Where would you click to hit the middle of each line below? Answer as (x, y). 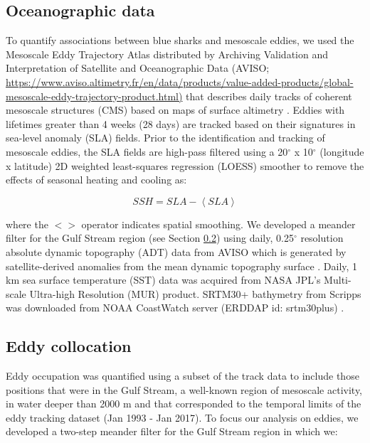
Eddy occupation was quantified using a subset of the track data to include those (183, 376)
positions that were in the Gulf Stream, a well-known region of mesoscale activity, (184, 389)
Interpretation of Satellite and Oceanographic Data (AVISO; (138, 68)
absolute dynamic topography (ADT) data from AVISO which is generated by (176, 251)
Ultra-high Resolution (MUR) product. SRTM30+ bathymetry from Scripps (195, 293)
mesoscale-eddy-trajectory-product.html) (94, 96)
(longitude (342, 151)
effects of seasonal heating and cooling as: (96, 180)
